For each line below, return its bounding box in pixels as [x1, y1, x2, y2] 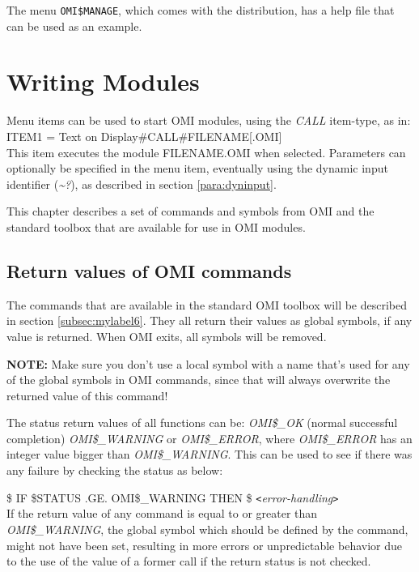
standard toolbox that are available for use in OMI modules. [6, 218, 306, 235]
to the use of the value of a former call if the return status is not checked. [6, 553, 371, 570]
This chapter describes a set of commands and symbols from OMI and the [6, 203, 375, 220]
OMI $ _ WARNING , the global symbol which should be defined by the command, [6, 520, 408, 537]
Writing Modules [6, 65, 200, 98]
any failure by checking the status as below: [6, 462, 223, 479]
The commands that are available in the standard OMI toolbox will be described [6, 296, 408, 313]
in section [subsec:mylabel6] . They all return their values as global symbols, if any [6, 312, 413, 329]
